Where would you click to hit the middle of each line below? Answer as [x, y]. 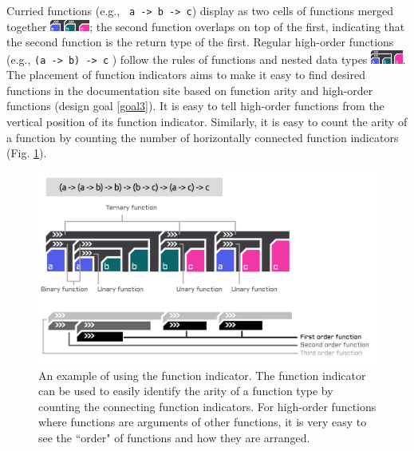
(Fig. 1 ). [27, 153]
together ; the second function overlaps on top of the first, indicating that [206, 26]
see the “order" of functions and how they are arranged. [174, 437]
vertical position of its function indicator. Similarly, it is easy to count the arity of [207, 122]
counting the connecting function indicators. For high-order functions [207, 406]
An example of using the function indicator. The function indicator [202, 375]
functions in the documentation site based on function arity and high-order [190, 90]
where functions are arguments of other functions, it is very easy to [203, 422]
